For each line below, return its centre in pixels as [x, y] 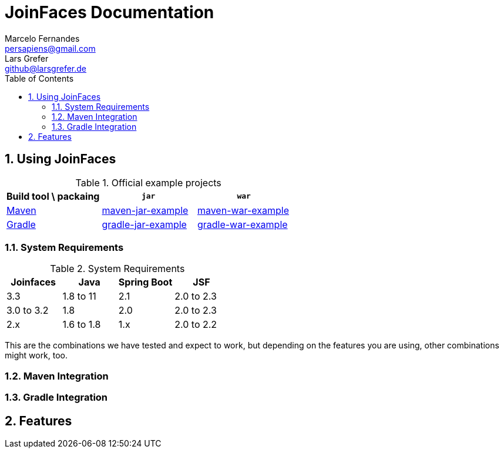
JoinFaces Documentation [110, 12]
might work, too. [36, 355]
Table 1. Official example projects [148, 182]
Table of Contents [39, 78]
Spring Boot [145, 282]
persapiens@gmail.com [50, 48]
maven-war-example [243, 210]
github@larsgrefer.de [46, 68]
